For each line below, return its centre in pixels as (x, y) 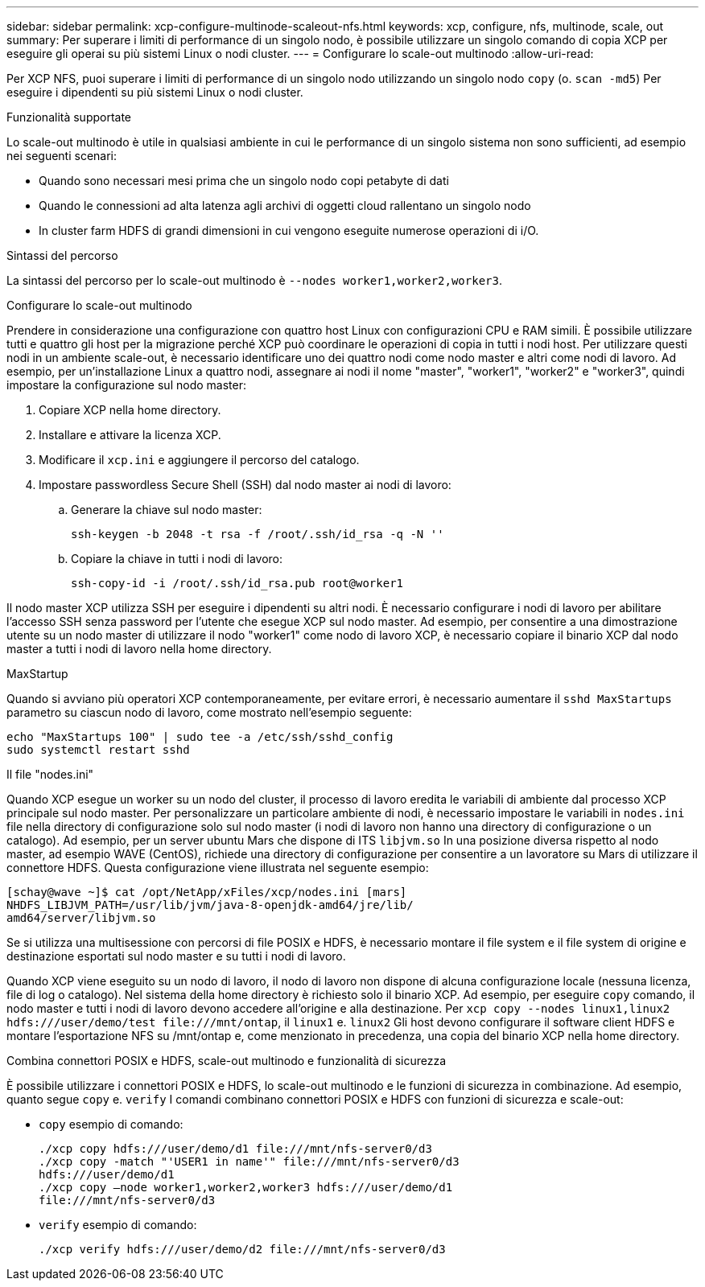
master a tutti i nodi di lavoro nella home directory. (139, 649)
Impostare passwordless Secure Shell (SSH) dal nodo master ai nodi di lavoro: (245, 485)
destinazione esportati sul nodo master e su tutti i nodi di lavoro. (176, 956)
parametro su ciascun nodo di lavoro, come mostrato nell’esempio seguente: (209, 712)
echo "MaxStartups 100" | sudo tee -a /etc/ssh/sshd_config (200, 737)
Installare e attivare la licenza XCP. (130, 435)
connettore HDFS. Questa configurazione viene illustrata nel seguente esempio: (218, 868)
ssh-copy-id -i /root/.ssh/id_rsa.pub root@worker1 (237, 583)
